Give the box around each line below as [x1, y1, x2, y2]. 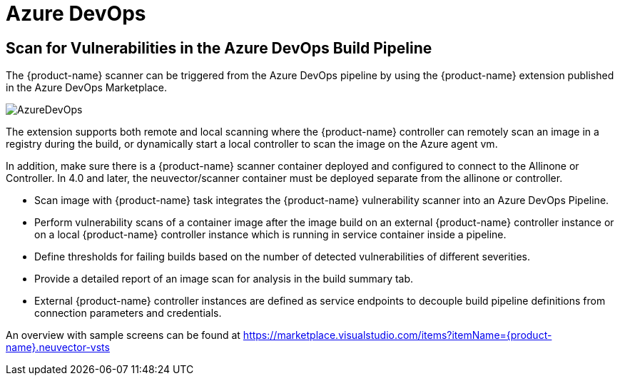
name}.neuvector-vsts [6, 341, 110, 354]
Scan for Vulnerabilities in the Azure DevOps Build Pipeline [6, 39, 432, 57]
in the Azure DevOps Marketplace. [6, 81, 167, 94]
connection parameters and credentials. [34, 307, 222, 320]
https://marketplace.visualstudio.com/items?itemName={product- [243, 329, 552, 342]
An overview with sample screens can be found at [6, 329, 240, 342]
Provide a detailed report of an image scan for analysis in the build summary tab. [34, 273, 414, 285]
